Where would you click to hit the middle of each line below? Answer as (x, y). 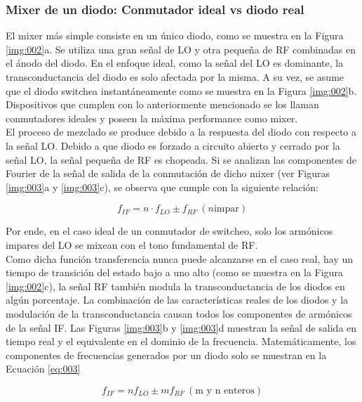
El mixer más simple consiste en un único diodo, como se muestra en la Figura (175, 35)
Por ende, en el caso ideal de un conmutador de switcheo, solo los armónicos (169, 231)
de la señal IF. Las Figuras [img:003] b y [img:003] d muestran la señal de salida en (181, 327)
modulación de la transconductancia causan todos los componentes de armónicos (179, 313)
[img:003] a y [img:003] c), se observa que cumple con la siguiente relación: (162, 187)
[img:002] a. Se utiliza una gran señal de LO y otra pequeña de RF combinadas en (181, 49)
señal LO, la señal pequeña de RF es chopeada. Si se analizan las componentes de (181, 159)
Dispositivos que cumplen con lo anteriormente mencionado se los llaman (162, 104)
